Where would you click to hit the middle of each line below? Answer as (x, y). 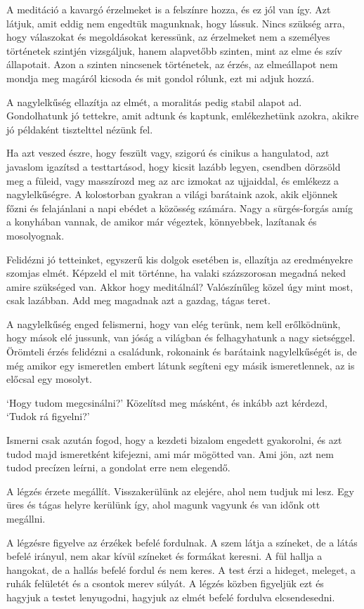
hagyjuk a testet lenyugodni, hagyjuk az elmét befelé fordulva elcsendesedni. (171, 597)
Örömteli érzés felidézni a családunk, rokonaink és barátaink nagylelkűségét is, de (182, 352)
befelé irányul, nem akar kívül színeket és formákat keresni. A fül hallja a (164, 556)
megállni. (26, 518)
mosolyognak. (35, 235)
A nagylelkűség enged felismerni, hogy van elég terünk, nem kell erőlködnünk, (174, 323)
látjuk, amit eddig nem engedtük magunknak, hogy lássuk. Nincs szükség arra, (176, 23)
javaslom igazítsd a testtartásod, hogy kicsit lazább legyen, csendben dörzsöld (174, 166)
